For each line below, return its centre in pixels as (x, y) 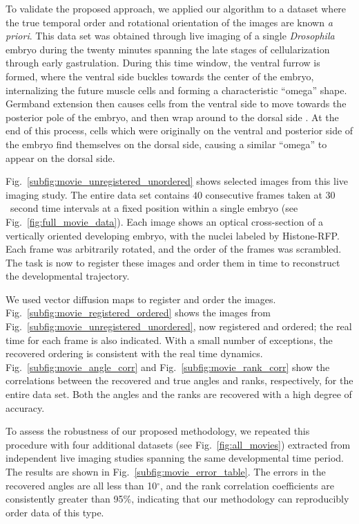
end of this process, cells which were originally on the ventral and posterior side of (179, 130)
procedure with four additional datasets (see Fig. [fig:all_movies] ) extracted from (178, 444)
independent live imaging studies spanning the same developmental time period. (175, 458)
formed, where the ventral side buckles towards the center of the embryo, (160, 76)
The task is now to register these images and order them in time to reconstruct (173, 262)
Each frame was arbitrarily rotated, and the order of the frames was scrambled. (174, 249)
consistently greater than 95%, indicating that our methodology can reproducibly (177, 499)
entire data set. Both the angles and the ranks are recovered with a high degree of (179, 394)
